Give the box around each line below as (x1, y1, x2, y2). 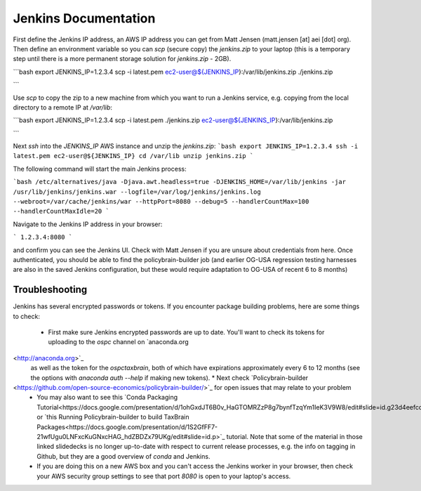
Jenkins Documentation (13, 11, 156, 26)
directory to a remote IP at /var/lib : (13, 103, 112, 112)
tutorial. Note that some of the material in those (226, 432, 363, 440)
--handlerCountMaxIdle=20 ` (13, 207, 110, 216)
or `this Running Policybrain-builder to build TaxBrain (36, 413, 189, 421)
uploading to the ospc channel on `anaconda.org (48, 338, 189, 346)
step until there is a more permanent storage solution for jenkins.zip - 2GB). (13, 55, 232, 63)
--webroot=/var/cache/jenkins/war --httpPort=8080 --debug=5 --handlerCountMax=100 (13, 197, 309, 206)
